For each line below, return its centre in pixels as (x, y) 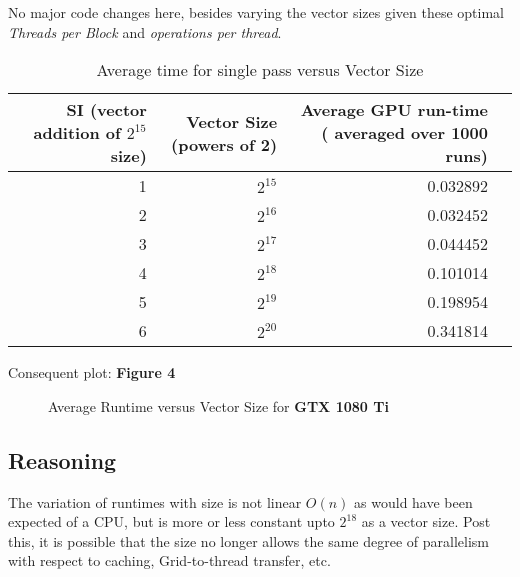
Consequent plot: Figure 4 (92, 372)
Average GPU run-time (394, 110)
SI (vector (106, 110)
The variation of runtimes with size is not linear (155, 501)
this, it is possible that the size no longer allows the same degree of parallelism (248, 540)
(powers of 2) (224, 144)
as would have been (413, 501)
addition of (77, 133)
